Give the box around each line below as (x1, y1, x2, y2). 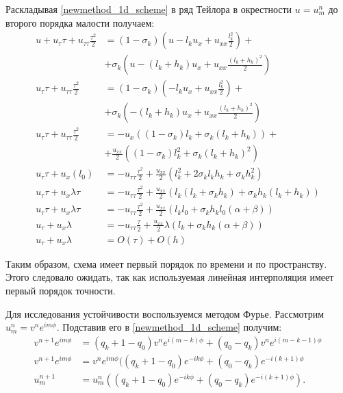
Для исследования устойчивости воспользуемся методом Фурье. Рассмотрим (5, 306, 325, 320)
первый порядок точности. (5, 283, 116, 297)
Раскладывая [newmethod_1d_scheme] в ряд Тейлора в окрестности (5, 2, 292, 16)
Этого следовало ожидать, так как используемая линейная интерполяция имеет (5, 270, 334, 284)
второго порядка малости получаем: (5, 15, 155, 29)
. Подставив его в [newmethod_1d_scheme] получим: (56, 320, 282, 334)
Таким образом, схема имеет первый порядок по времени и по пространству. (5, 256, 327, 270)
